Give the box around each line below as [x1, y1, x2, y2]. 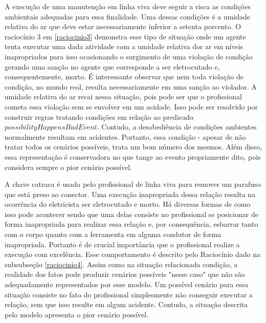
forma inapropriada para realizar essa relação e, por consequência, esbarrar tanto [5, 219, 258, 229]
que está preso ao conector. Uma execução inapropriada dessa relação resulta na [5, 188, 256, 199]
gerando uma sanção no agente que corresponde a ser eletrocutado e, [5, 61, 220, 72]
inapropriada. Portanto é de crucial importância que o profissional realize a [5, 239, 240, 249]
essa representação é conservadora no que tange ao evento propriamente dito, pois [5, 151, 261, 162]
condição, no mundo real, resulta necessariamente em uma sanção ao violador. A [5, 81, 257, 92]
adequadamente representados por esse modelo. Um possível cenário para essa [5, 279, 249, 290]
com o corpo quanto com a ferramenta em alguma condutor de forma [5, 229, 221, 240]
